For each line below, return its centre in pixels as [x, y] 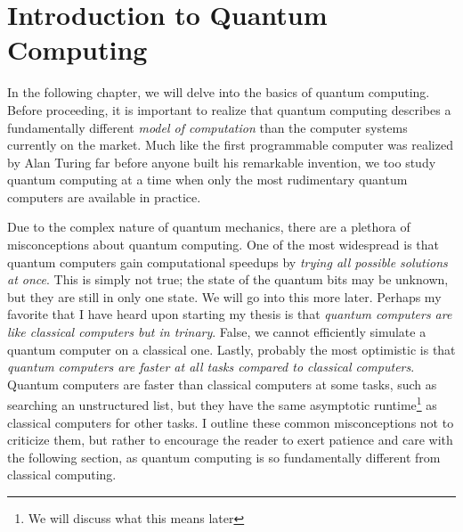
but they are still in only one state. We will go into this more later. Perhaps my [224, 296]
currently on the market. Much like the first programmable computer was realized [230, 145]
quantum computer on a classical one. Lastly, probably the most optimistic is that [231, 349]
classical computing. [62, 475]
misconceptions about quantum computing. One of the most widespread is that [223, 245]
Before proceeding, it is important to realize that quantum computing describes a [229, 109]
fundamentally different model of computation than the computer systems [207, 127]
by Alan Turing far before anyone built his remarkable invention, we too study [222, 162]
